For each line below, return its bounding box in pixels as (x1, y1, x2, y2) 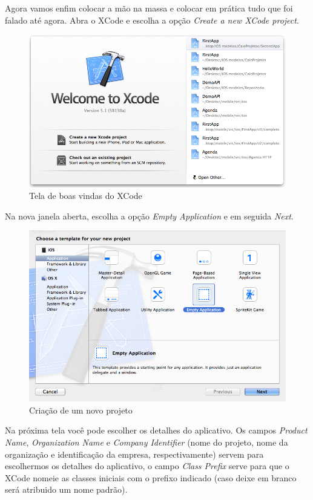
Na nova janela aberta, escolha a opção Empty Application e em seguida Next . (5, 209, 294, 222)
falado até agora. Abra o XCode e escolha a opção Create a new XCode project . (5, 13, 299, 26)
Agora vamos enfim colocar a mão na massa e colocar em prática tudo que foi (5, 2, 293, 14)
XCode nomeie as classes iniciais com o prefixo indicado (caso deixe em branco (5, 471, 297, 484)
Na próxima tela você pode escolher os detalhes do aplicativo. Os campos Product (5, 424, 308, 437)
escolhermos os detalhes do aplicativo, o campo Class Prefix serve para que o (5, 459, 289, 472)
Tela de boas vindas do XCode (29, 189, 142, 202)
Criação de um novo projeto (29, 403, 133, 416)
